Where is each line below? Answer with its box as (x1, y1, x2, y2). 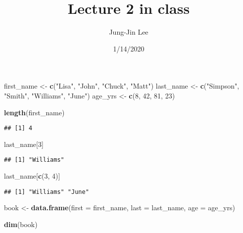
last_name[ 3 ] (4, 139, 44, 149)
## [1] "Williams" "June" (4, 188, 89, 195)
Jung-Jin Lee (109, 27, 148, 37)
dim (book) (4, 219, 38, 229)
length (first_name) (4, 107, 65, 117)
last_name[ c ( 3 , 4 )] (4, 171, 60, 181)
